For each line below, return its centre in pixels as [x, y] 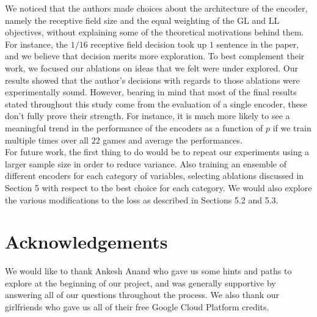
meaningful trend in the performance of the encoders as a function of [134, 127]
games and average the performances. [173, 140]
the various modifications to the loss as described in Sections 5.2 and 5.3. [142, 199]
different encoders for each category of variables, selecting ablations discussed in [155, 176]
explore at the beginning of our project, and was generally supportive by [140, 282]
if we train [292, 127]
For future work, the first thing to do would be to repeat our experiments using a [157, 152]
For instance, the [36, 44]
